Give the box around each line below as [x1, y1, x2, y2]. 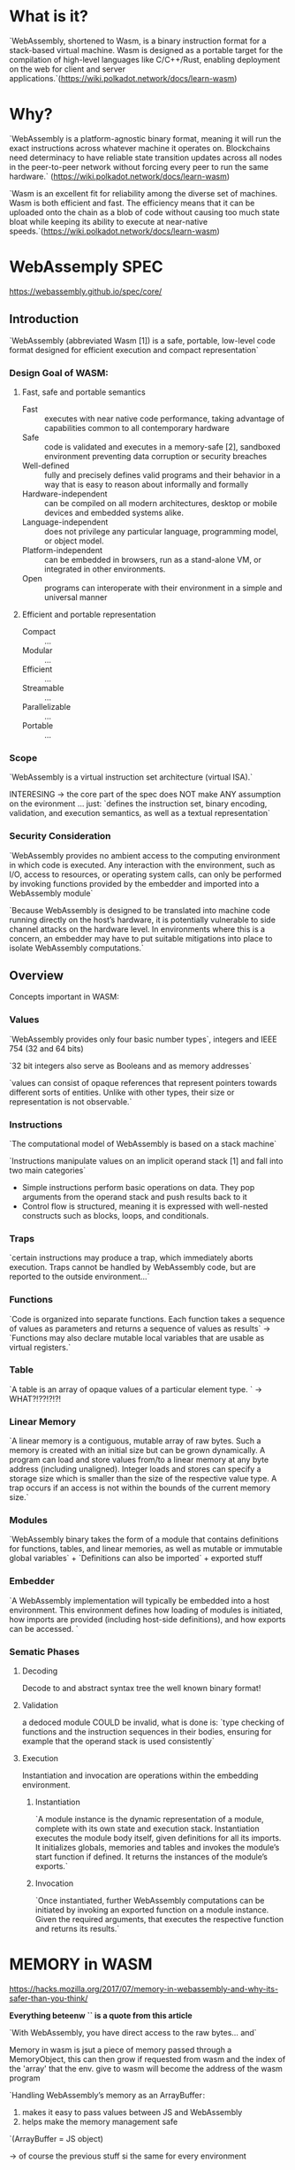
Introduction [9, 312, 79, 327]
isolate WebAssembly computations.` [9, 943, 144, 953]
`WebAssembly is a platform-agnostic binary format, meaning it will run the [9, 133, 282, 143]
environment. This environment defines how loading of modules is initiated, [9, 1604, 284, 1615]
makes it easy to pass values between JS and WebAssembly [21, 2106, 243, 2117]
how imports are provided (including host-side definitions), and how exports [9, 1613, 286, 1625]
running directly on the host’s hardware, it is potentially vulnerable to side [9, 914, 276, 925]
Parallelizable [21, 701, 72, 712]
